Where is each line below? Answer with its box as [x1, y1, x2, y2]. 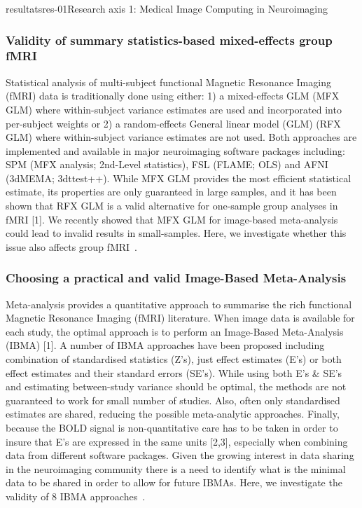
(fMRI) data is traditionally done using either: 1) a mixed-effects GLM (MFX [6, 88, 340, 103]
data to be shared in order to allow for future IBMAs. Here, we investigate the [6, 475, 342, 490]
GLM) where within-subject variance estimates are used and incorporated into [6, 102, 342, 116]
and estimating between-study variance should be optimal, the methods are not [6, 379, 347, 394]
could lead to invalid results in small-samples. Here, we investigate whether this [6, 226, 347, 240]
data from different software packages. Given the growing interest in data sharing [6, 448, 354, 462]
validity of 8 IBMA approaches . [6, 488, 146, 503]
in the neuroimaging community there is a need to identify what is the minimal [6, 461, 346, 476]
